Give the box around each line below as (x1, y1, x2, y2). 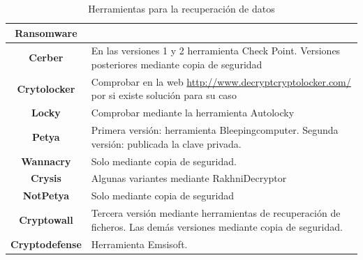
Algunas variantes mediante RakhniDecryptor (91, 171, 287, 185)
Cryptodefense (10, 236, 82, 251)
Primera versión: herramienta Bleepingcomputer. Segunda (91, 123, 339, 137)
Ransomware (15, 25, 77, 40)
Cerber (29, 50, 64, 65)
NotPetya (22, 188, 70, 203)
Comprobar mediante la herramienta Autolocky (91, 105, 295, 120)
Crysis (30, 171, 61, 185)
